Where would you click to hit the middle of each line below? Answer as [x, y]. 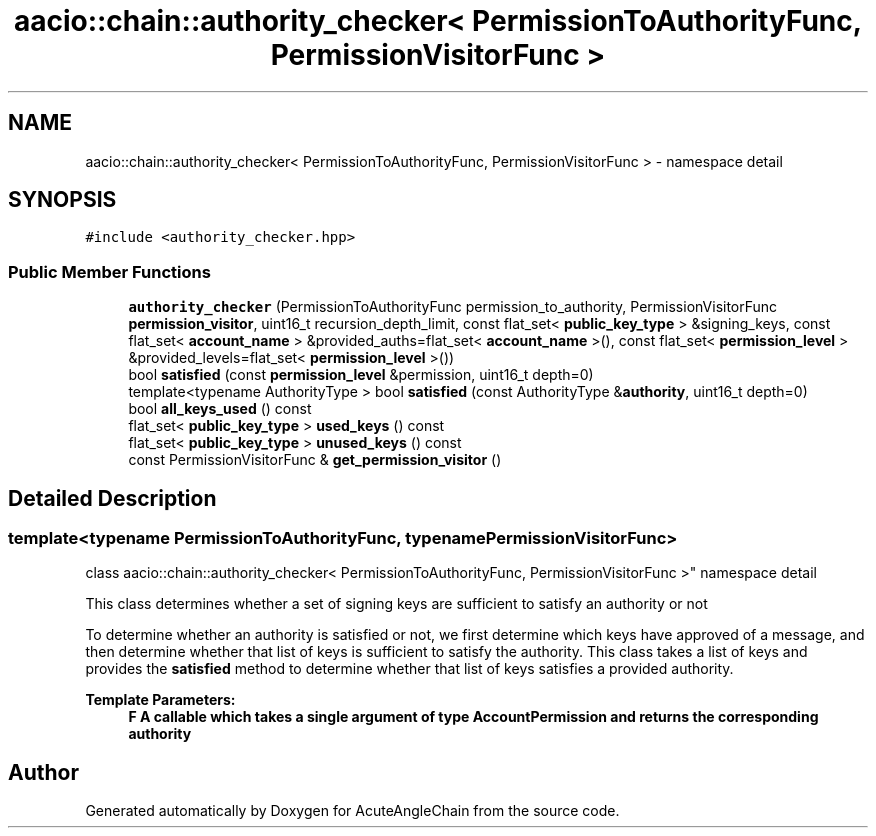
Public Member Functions [109, 271]
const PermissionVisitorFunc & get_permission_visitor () [315, 460]
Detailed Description [112, 498]
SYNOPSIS [62, 200]
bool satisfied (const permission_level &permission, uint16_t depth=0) [361, 375]
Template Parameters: [160, 700]
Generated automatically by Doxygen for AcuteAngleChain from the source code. [352, 811]
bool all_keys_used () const [220, 409]
